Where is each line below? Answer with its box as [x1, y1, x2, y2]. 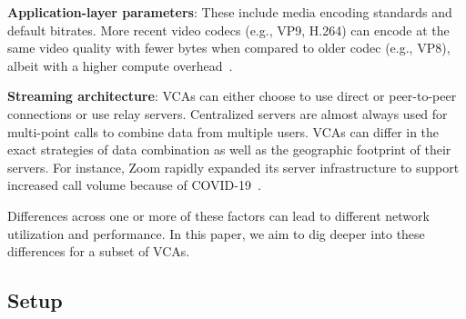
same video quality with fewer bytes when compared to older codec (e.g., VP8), [7, 38, 451, 57]
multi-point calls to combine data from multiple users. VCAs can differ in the [7, 122, 440, 141]
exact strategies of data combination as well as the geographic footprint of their [7, 140, 451, 159]
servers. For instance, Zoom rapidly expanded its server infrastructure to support [7, 157, 460, 176]
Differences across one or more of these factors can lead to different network [7, 205, 430, 224]
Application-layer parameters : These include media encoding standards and [7, 3, 452, 21]
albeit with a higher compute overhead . [7, 55, 233, 75]
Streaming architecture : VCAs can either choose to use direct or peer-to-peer [7, 86, 457, 105]
